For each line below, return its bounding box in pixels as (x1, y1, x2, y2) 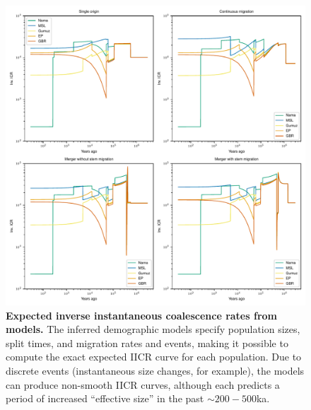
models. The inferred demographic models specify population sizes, (6, 322, 300, 336)
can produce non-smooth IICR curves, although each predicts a (6, 377, 280, 392)
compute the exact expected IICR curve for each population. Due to (6, 349, 302, 364)
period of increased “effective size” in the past (6, 391, 204, 406)
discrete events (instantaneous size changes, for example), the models (6, 363, 305, 377)
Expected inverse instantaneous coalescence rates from (6, 307, 277, 322)
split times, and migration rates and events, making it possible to (6, 335, 288, 350)
